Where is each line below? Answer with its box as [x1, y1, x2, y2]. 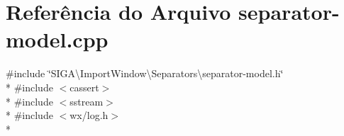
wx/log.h [70, 108, 109, 123]
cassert [70, 79, 99, 94]
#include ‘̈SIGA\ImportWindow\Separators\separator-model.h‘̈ [6, 66, 284, 81]
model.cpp [6, 25, 109, 54]
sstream [70, 93, 104, 108]
